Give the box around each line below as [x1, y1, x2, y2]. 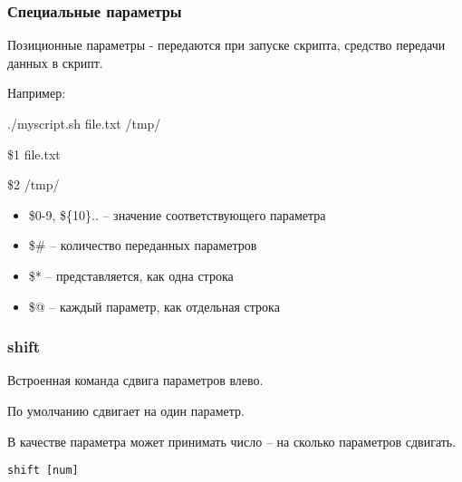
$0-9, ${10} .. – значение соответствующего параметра [28, 205, 326, 224]
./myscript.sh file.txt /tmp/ [7, 114, 161, 132]
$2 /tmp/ [7, 175, 60, 194]
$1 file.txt [7, 144, 61, 163]
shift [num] [7, 464, 79, 477]
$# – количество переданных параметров [28, 236, 257, 255]
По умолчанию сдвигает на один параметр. [7, 400, 245, 419]
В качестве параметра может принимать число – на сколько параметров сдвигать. [7, 431, 457, 450]
